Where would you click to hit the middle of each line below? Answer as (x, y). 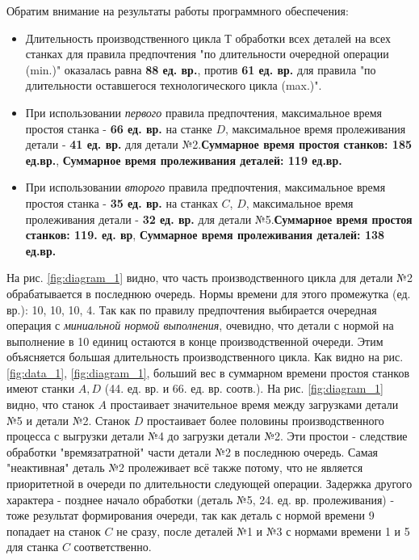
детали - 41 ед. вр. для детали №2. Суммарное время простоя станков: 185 (218, 144)
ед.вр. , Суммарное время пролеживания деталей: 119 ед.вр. (184, 160)
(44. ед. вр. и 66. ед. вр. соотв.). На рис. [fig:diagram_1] (244, 388)
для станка (33, 547)
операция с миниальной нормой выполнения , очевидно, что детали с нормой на (200, 325)
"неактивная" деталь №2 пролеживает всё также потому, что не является (185, 467)
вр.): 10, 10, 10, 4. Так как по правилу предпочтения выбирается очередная (192, 309)
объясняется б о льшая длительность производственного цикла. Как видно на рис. (205, 357)
